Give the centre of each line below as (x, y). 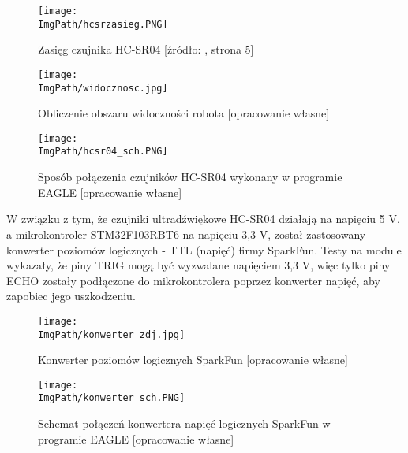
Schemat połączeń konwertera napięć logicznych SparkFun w (184, 423)
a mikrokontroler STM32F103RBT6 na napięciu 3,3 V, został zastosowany (186, 234)
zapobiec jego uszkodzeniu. (71, 296)
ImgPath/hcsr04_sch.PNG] (103, 152)
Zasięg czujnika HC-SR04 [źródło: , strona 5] (146, 49)
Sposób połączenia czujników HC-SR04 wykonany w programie (190, 177)
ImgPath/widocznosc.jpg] (103, 88)
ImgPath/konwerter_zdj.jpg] (112, 334)
